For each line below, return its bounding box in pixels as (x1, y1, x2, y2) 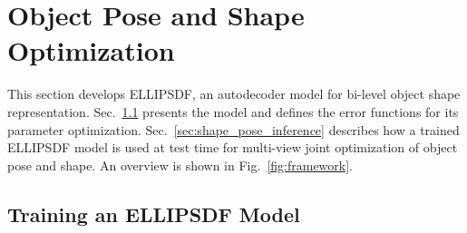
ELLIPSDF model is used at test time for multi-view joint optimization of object (7, 138, 458, 157)
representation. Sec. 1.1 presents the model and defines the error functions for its (7, 102, 459, 121)
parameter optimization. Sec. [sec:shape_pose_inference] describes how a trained (7, 120, 460, 139)
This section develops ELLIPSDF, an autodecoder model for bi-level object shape (7, 84, 461, 103)
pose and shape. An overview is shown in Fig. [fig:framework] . (7, 155, 353, 174)
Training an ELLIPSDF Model (7, 199, 300, 228)
